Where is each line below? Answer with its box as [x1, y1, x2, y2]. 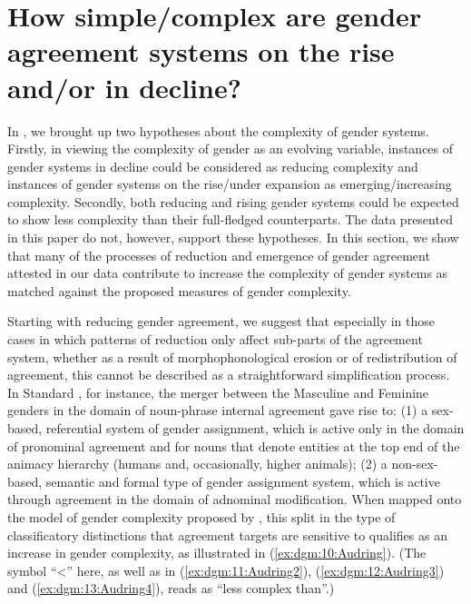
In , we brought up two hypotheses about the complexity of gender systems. [7, 121, 429, 140]
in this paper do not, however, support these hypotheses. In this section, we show [7, 228, 459, 247]
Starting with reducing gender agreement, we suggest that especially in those [7, 312, 436, 331]
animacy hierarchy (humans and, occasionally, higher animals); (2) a [7, 454, 388, 473]
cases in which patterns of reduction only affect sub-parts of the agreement [7, 330, 423, 349]
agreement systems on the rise [7, 33, 395, 70]
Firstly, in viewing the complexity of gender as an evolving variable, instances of [7, 139, 454, 158]
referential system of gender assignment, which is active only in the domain [45, 419, 465, 437]
